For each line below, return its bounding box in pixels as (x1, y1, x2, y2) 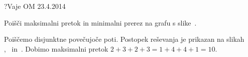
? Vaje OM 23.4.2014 (4, 1, 66, 11)
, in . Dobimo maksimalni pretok (4, 43, 109, 54)
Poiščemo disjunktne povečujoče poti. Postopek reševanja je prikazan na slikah (4, 34, 245, 44)
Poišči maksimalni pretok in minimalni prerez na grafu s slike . (4, 17, 197, 28)
